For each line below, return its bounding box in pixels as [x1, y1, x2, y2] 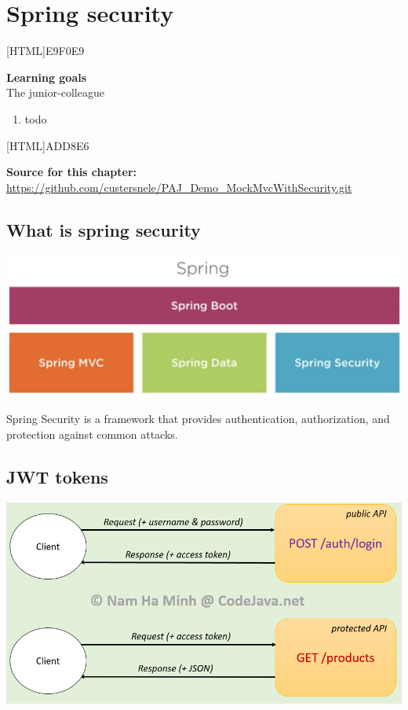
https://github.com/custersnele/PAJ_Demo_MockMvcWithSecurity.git [6, 178, 352, 195]
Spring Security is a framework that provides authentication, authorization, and [6, 410, 390, 427]
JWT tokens [6, 464, 108, 488]
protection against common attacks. [6, 425, 178, 442]
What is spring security [6, 217, 201, 241]
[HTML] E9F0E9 [6, 42, 85, 59]
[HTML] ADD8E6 [6, 137, 89, 153]
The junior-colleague [6, 84, 104, 101]
